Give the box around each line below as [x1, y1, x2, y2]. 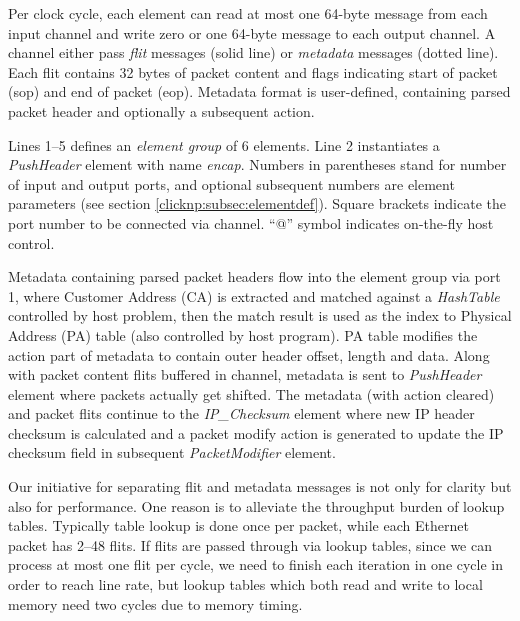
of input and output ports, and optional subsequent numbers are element [8, 173, 455, 194]
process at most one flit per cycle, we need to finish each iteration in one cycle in [8, 554, 504, 575]
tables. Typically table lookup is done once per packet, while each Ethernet [8, 515, 469, 536]
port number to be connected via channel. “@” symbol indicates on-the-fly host [8, 212, 494, 233]
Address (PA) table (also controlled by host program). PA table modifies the [8, 324, 478, 345]
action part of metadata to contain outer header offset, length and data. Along [8, 344, 490, 365]
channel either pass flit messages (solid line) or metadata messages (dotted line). [8, 42, 499, 63]
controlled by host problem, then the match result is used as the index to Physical [8, 305, 512, 326]
